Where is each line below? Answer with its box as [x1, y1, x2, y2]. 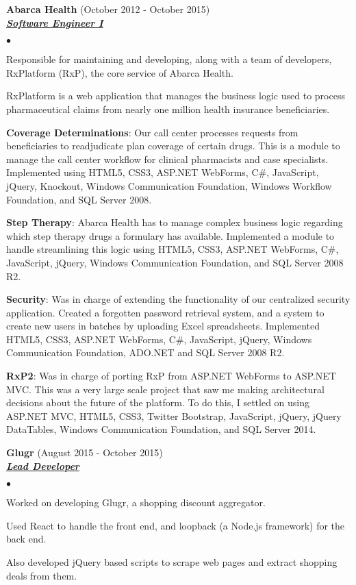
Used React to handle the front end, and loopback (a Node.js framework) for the [6, 518, 345, 532]
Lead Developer [6, 458, 79, 473]
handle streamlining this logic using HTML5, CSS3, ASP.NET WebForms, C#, [6, 242, 339, 256]
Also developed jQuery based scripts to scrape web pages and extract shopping [6, 555, 338, 569]
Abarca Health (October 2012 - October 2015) [6, 2, 210, 16]
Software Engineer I [6, 15, 103, 29]
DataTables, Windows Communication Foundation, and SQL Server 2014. [6, 422, 316, 436]
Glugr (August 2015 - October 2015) [6, 445, 163, 460]
